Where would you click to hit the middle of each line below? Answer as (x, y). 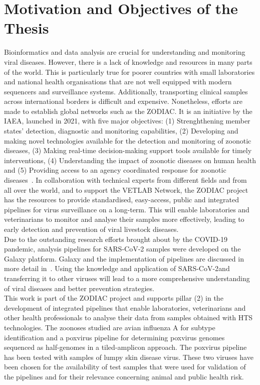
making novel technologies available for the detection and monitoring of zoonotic (128, 140)
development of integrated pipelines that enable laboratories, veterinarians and (125, 307)
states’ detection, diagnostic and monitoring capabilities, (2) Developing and (121, 131)
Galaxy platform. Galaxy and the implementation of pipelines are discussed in (124, 258)
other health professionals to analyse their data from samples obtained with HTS (128, 317)
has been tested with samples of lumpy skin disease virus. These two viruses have (129, 357)
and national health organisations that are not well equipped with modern (118, 82)
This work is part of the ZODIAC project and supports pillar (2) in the (114, 298)
